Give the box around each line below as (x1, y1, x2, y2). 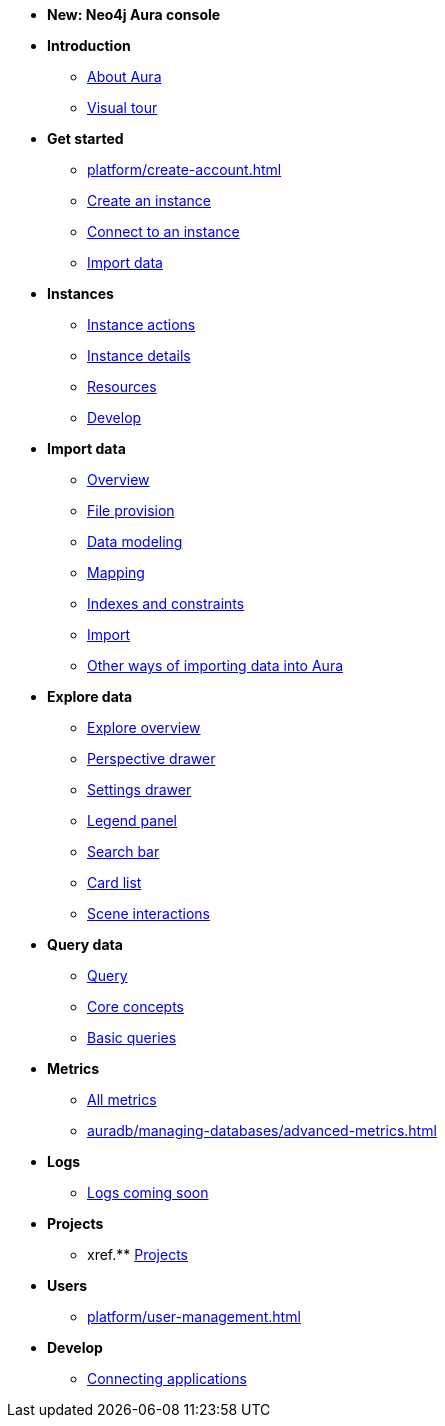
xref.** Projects (87, 1246, 188, 1263)
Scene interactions (87, 905, 210, 922)
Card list (87, 874, 142, 891)
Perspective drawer (87, 750, 216, 767)
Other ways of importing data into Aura (87, 657, 344, 674)
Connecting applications (87, 1370, 247, 1387)
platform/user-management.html (87, 1308, 301, 1325)
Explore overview (87, 719, 201, 736)
